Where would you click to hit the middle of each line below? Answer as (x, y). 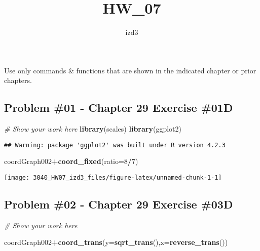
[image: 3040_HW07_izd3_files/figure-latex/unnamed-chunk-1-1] (113, 177)
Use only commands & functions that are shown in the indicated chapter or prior (130, 70)
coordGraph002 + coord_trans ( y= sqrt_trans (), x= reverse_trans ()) (116, 242)
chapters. (18, 80)
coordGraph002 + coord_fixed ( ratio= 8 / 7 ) (71, 161)
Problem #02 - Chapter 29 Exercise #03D (119, 204)
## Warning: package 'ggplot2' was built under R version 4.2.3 (115, 145)
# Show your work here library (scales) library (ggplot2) (93, 129)
